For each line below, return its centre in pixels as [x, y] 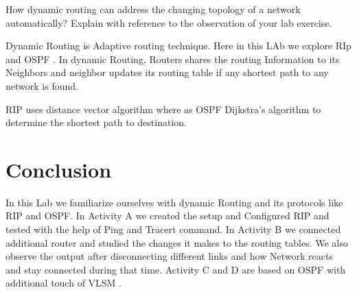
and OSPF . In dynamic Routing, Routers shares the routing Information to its [173, 59]
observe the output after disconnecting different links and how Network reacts [169, 256]
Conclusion [59, 169]
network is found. [42, 85]
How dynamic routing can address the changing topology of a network [153, 9]
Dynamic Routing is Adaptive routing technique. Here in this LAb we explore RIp [178, 46]
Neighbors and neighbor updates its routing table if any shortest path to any [167, 72]
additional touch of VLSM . [64, 283]
